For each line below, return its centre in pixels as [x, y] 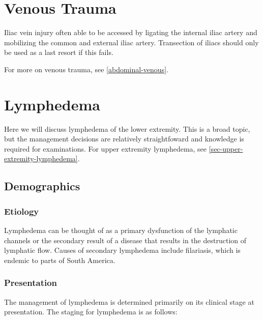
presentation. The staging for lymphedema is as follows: [91, 312]
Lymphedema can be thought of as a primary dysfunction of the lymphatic [121, 230]
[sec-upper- [226, 148]
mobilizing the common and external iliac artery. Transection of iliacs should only [131, 42]
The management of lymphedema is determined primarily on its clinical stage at [129, 301]
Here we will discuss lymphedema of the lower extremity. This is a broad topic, [127, 128]
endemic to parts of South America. [60, 260]
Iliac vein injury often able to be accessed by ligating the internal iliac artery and [131, 32]
